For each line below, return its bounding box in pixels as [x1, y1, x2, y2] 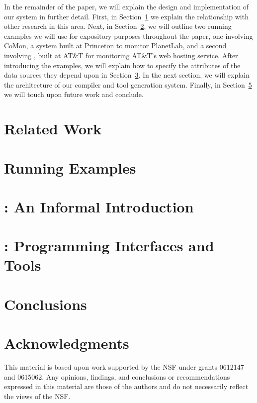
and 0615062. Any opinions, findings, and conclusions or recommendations [4, 371, 230, 382]
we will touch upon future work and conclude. [4, 89, 144, 100]
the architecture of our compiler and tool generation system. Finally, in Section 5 [4, 79, 252, 90]
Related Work [4, 118, 102, 139]
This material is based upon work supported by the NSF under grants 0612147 [4, 362, 244, 372]
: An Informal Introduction [4, 196, 194, 216]
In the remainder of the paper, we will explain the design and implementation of [4, 1, 249, 11]
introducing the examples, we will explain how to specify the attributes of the [4, 60, 241, 70]
